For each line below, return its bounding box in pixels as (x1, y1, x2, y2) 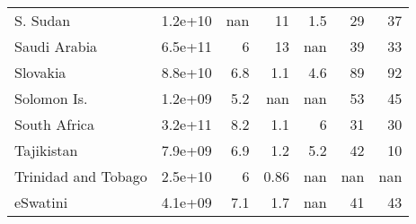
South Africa (14, 114, 94, 134)
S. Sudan (14, 10, 71, 30)
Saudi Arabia (14, 36, 98, 56)
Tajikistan (14, 140, 78, 160)
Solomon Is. (14, 88, 88, 108)
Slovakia (14, 62, 66, 82)
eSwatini (14, 192, 68, 212)
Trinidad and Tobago (14, 166, 147, 186)
